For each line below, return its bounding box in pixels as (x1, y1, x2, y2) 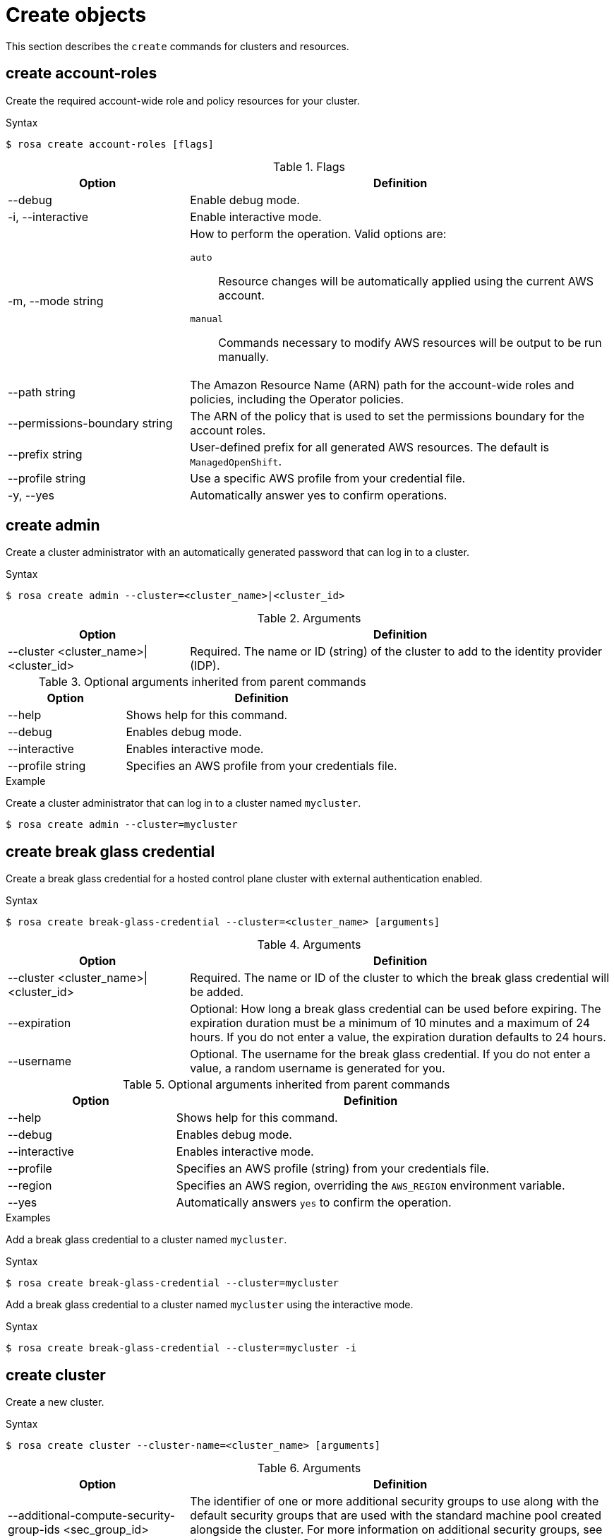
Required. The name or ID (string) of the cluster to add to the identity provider (190, 644, 603, 659)
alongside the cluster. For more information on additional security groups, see (190, 1522, 603, 1537)
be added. (190, 985, 244, 1000)
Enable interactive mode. (190, 209, 322, 224)
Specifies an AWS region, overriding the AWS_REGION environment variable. (176, 1178, 565, 1193)
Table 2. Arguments (257, 611, 361, 626)
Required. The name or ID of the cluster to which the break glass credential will (190, 971, 610, 985)
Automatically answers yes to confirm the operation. (176, 1195, 452, 1210)
